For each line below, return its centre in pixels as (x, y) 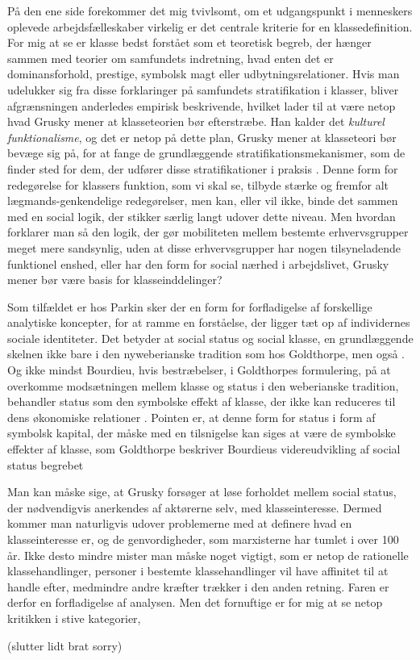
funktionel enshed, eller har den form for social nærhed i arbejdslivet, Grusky (198, 263)
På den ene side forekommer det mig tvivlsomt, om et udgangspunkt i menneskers (210, 10)
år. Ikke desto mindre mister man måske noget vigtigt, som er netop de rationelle (208, 555)
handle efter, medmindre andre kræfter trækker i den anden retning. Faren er (198, 586)
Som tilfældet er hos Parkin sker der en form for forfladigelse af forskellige (190, 306)
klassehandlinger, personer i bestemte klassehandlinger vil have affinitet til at (198, 571)
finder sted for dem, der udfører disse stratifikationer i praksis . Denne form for (203, 168)
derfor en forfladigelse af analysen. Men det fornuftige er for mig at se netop (195, 602)
